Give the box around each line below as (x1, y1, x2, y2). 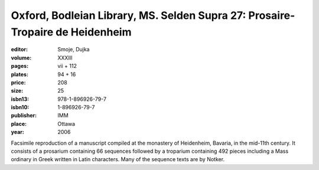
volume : (11, 54, 32, 61)
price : (11, 79, 26, 86)
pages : (11, 63, 29, 70)
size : (11, 87, 24, 94)
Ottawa (57, 120, 76, 127)
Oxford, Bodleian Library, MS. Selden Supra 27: (11, 9, 246, 22)
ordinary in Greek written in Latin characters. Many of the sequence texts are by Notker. (11, 156, 224, 163)
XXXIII (57, 54, 73, 61)
